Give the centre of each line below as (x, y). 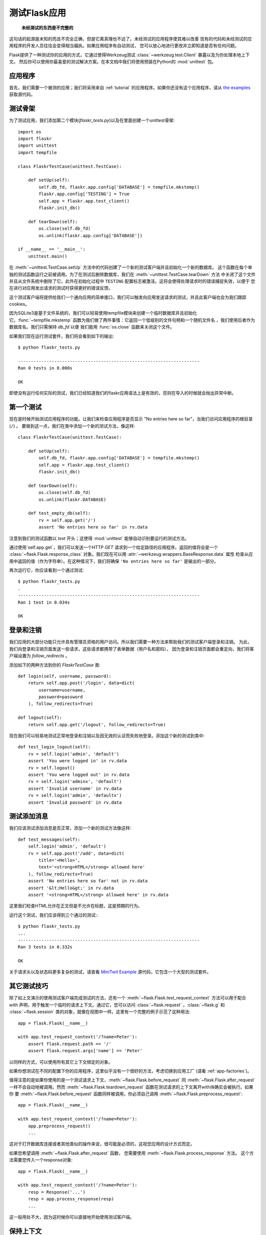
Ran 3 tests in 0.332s (45, 947)
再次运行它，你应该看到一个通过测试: (47, 570)
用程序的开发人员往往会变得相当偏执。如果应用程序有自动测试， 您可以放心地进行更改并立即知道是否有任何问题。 (124, 46)
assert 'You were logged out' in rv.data (79, 775)
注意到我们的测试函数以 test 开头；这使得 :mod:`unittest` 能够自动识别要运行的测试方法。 (99, 538)
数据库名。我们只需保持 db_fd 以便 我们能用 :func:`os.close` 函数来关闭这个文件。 (92, 327)
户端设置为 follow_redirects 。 (39, 656)
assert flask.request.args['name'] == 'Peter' (85, 1051)
